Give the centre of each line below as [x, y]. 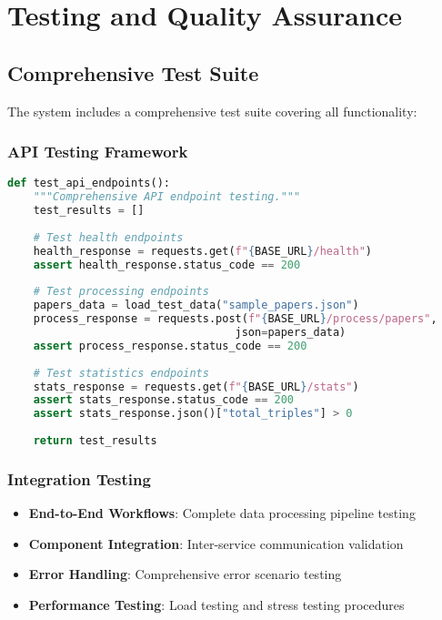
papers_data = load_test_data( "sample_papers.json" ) [196, 305]
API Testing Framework [98, 152]
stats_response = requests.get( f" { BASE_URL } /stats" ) [196, 386]
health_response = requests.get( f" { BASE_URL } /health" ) [202, 251]
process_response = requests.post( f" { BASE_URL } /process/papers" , [235, 319]
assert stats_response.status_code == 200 [164, 400]
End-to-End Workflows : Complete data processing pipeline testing [222, 513]
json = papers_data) [291, 333]
